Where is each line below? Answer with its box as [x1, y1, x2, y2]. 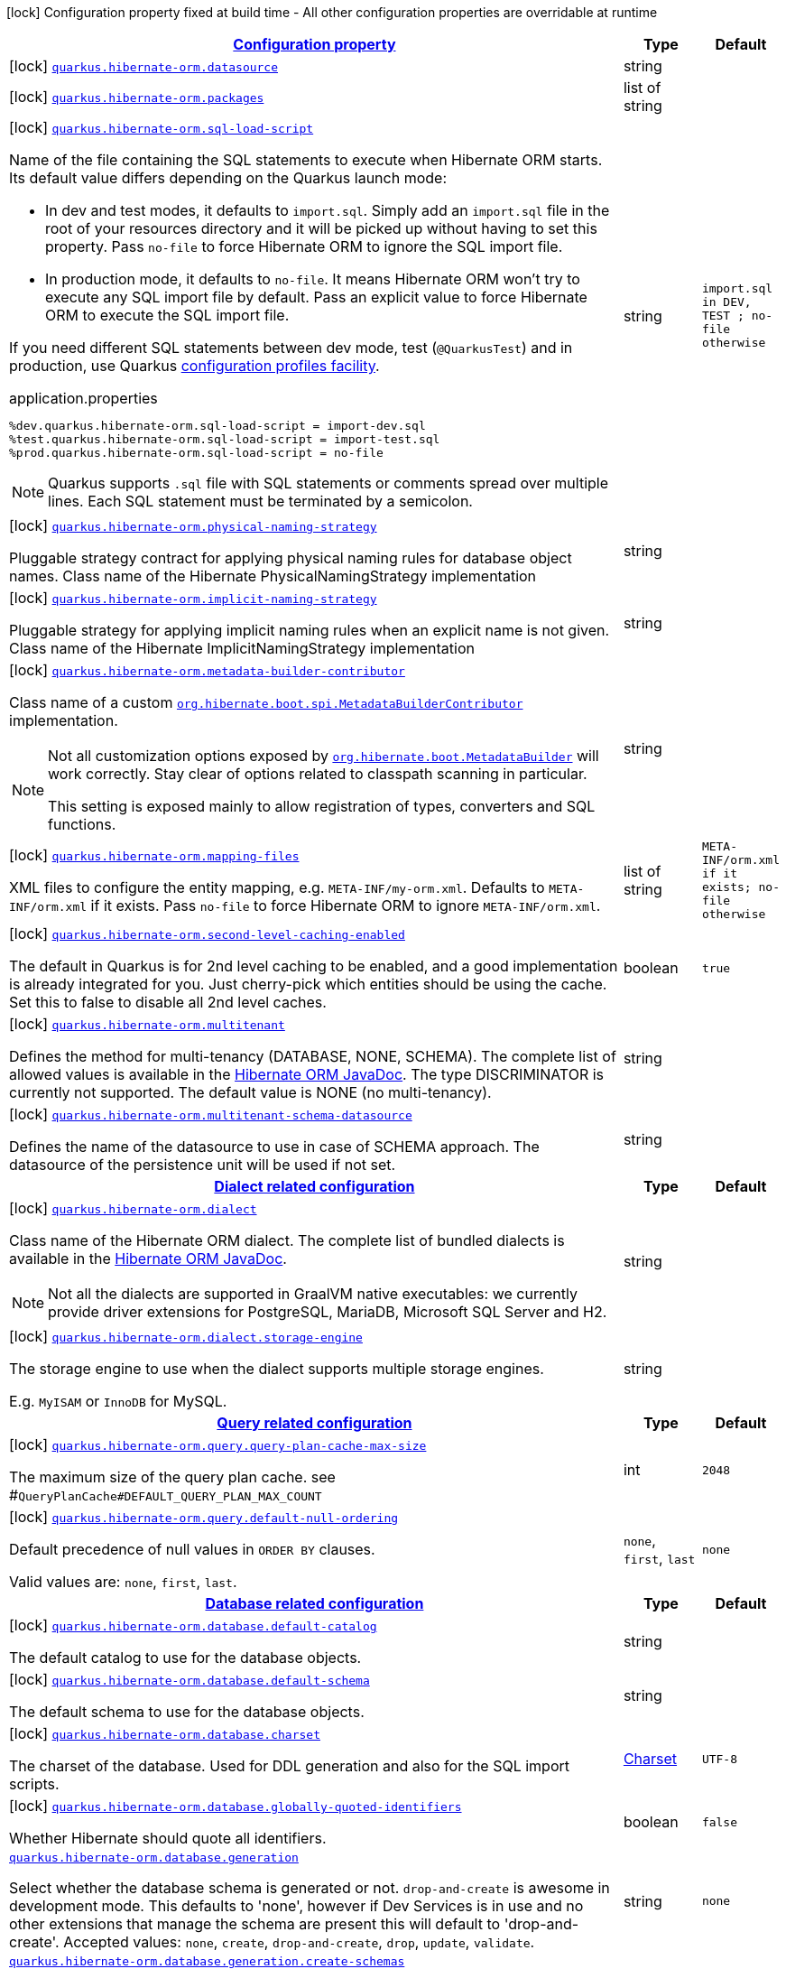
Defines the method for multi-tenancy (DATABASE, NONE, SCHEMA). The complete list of [9, 1047, 616, 1065]
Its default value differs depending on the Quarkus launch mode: [9, 169, 447, 187]
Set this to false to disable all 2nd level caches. [9, 993, 327, 1011]
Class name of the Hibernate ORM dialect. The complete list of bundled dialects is [9, 1231, 565, 1249]
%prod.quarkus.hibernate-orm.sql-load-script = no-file [9, 446, 384, 460]
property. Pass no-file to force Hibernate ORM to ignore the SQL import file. [45, 237, 563, 255]
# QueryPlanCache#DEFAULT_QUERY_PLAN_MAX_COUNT [9, 1486, 322, 1504]
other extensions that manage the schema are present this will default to [9, 1915, 501, 1933]
